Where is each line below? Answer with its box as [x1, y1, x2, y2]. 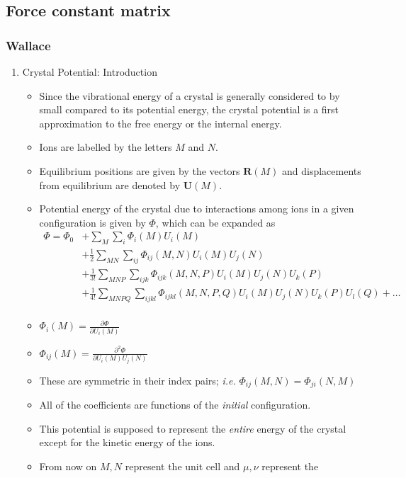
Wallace [6, 36, 51, 54]
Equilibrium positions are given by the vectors [39, 163, 240, 178]
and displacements [281, 163, 361, 178]
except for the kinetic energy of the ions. [39, 435, 215, 450]
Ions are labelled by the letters [39, 140, 172, 154]
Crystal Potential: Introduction [22, 64, 157, 79]
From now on [39, 458, 97, 473]
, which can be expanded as [155, 215, 276, 229]
